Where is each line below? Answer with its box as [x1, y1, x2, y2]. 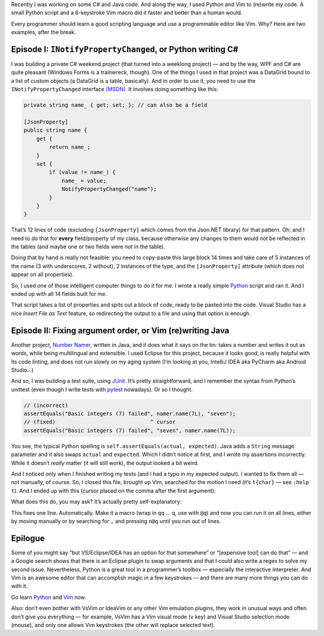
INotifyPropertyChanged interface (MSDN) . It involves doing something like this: [11, 86, 218, 93]
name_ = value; [61, 177, 106, 184]
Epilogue [11, 533, 45, 543]
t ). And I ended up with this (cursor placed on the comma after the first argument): [11, 487, 216, 494]
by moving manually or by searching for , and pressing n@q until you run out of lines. [11, 517, 221, 524]
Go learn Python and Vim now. [11, 593, 86, 601]
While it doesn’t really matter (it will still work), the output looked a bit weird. [11, 459, 199, 466]
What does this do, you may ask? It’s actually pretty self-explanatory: [11, 498, 182, 505]
